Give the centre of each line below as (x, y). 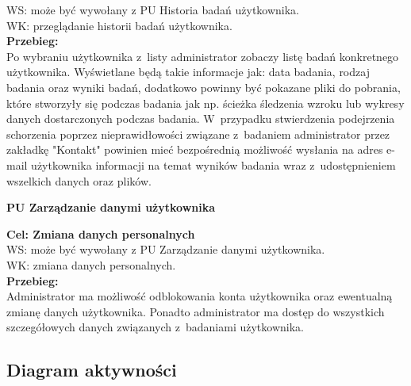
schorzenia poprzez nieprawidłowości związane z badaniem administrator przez (198, 134)
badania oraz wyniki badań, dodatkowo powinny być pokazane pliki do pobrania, (204, 87)
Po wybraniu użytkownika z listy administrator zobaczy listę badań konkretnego (203, 56)
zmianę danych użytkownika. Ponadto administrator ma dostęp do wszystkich (196, 311)
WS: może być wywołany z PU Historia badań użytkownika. (153, 10)
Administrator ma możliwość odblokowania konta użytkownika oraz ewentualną (200, 296)
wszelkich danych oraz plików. (79, 180)
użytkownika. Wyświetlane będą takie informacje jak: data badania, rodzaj (188, 72)
